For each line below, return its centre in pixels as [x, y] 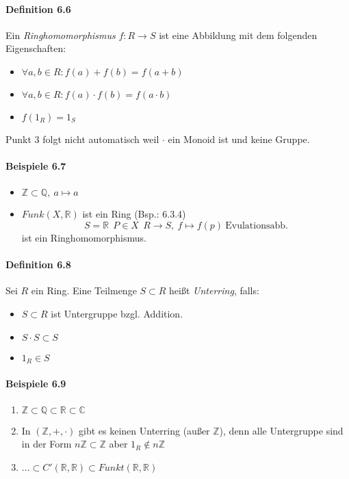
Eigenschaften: [36, 48]
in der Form [47, 444]
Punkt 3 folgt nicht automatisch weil [82, 139]
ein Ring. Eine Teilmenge [84, 290]
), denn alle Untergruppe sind [281, 430]
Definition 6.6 [38, 9]
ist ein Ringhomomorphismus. [84, 237]
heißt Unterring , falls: [214, 290]
